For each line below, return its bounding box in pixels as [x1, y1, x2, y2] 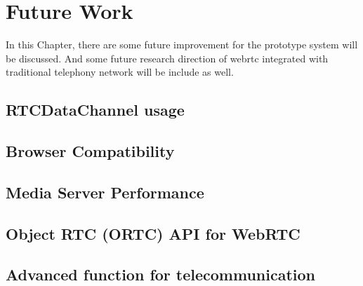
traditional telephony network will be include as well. [6, 64, 234, 79]
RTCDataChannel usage [6, 99, 185, 121]
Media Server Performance [6, 181, 204, 203]
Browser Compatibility [6, 140, 175, 162]
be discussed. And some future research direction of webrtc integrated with [6, 50, 329, 65]
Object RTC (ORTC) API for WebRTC [6, 222, 301, 244]
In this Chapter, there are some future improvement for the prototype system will [6, 37, 358, 52]
